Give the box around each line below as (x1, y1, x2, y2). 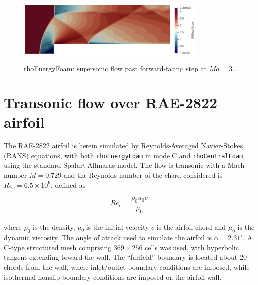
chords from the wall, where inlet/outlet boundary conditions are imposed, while (4, 262, 250, 272)
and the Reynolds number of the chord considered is (63, 170, 223, 180)
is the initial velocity (86, 222, 149, 232)
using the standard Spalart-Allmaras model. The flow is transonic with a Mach (4, 160, 245, 170)
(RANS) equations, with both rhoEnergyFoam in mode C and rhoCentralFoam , (4, 150, 245, 160)
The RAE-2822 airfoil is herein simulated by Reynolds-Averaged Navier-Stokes (4, 141, 243, 151)
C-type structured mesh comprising (4, 242, 112, 252)
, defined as (51, 179, 86, 190)
